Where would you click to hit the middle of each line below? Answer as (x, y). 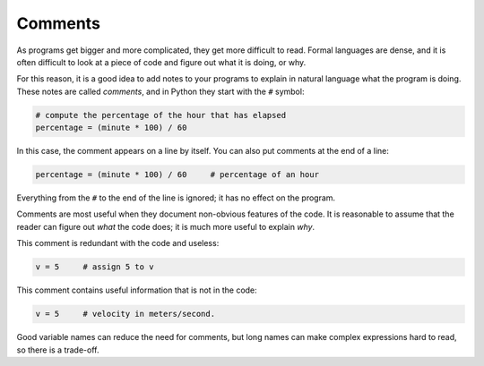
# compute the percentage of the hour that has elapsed (161, 115)
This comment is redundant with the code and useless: (118, 243)
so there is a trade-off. (58, 350)
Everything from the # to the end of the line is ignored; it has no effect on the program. (176, 198)
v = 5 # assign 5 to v (95, 267)
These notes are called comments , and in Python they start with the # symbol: (160, 91)
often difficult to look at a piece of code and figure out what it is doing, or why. (161, 62)
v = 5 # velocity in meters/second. (125, 314)
